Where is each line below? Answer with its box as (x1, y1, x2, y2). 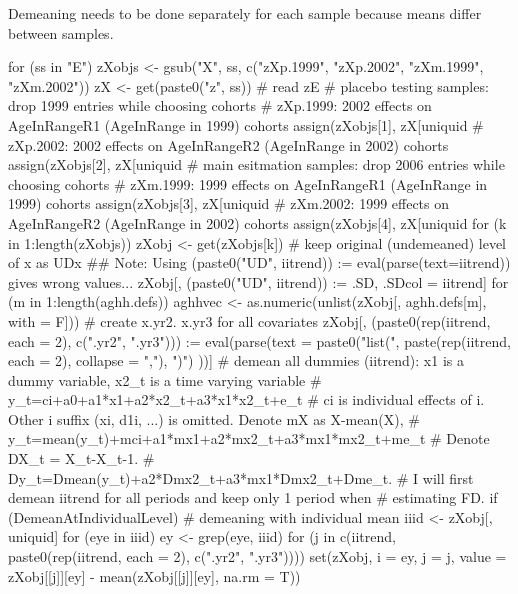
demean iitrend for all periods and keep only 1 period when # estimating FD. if (8, 487, 498, 508)
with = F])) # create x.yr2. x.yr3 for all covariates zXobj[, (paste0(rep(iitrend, (8, 310, 491, 331)
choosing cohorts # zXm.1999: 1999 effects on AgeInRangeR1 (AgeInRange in (8, 173, 488, 194)
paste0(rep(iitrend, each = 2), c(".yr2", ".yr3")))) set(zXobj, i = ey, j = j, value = (8, 546, 507, 567)
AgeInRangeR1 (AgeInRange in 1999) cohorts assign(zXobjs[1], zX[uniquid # (8, 114, 484, 135)
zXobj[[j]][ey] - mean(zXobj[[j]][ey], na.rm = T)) (8, 565, 301, 586)
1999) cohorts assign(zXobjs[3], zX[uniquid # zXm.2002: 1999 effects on (8, 193, 450, 214)
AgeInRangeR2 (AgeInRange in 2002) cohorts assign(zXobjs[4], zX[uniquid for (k (8, 212, 507, 233)
